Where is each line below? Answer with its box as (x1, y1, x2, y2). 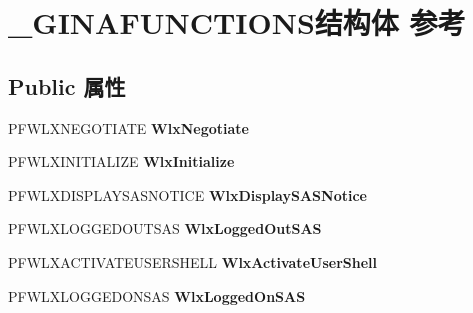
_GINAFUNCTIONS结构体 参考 (8, 2, 466, 43)
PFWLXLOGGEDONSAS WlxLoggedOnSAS (8, 285, 306, 306)
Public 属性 (8, 70, 126, 101)
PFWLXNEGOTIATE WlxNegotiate (8, 117, 249, 138)
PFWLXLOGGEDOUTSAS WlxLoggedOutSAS (8, 218, 322, 239)
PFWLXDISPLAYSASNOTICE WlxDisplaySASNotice (8, 184, 367, 205)
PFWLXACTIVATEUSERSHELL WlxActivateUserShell (8, 251, 377, 272)
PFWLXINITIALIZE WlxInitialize (8, 151, 235, 172)
